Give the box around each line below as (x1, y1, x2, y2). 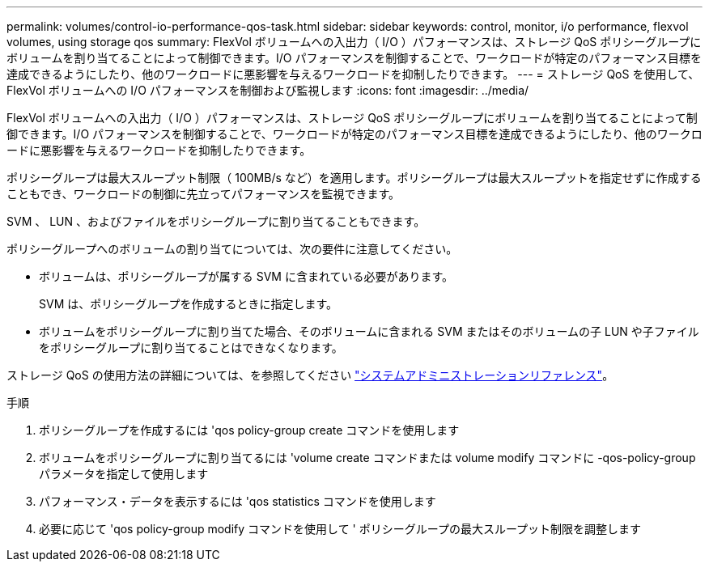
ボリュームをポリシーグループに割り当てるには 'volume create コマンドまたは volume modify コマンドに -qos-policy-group (39, 451, 696, 464)
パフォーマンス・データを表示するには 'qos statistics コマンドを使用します (39, 494, 436, 508)
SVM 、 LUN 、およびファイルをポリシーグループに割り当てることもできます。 (6, 214, 426, 228)
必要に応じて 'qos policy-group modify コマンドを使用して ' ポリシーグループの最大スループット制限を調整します (39, 522, 642, 536)
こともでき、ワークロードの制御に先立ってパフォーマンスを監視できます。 (6, 187, 401, 201)
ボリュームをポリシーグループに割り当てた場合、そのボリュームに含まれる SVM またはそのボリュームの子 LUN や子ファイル (39, 324, 699, 338)
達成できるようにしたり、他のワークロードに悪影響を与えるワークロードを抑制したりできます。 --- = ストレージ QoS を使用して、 (6, 67, 700, 81)
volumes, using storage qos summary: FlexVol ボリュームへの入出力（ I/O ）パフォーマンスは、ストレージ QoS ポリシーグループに (6, 35, 702, 49)
